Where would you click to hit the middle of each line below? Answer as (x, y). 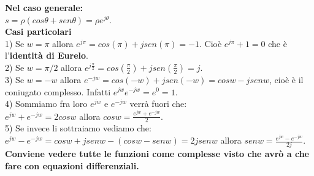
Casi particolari (38, 31)
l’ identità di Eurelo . (47, 55)
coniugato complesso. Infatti (58, 91)
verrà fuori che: (158, 104)
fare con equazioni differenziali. (72, 166)
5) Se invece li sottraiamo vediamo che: (78, 128)
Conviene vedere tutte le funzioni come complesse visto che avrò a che (157, 154)
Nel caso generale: (44, 7)
